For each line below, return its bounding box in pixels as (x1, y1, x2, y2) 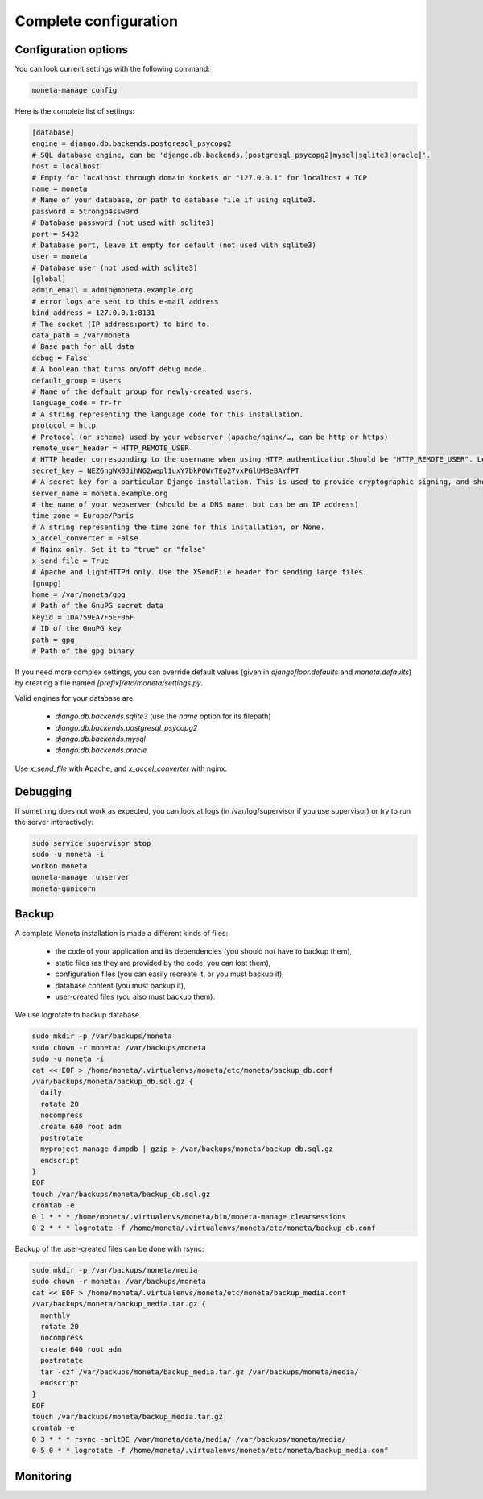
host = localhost (31, 162, 101, 171)
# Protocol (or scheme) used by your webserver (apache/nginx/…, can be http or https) (31, 432, 389, 441)
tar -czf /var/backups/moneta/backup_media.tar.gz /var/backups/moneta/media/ (40, 1367, 359, 1377)
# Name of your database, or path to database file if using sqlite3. (31, 196, 317, 205)
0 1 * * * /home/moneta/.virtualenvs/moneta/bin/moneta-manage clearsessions (31, 1212, 346, 1221)
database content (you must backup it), (55, 980, 186, 990)
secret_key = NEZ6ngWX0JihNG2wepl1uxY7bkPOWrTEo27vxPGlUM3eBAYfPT (31, 466, 299, 475)
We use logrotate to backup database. (14, 1010, 142, 1020)
